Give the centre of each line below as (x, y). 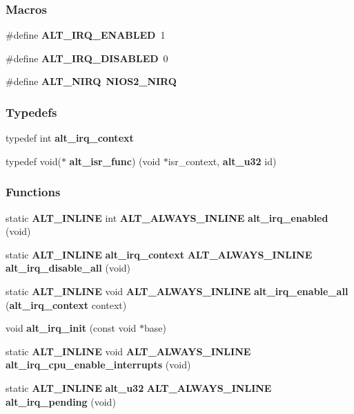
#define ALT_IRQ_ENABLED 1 (86, 35)
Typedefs (31, 112)
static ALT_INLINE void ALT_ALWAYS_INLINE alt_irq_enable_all (177, 291)
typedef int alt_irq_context (70, 138)
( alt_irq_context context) (66, 304)
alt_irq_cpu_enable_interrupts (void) (98, 365)
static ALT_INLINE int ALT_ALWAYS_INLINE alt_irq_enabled (167, 217)
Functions (33, 192)
